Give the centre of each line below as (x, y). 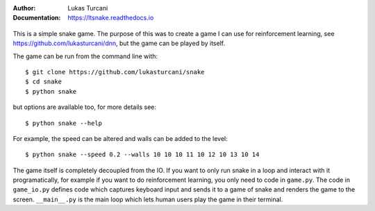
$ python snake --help (64, 123)
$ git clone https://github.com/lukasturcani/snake (115, 72)
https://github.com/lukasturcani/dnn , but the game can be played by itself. (119, 43)
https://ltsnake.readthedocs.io (111, 18)
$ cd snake (44, 82)
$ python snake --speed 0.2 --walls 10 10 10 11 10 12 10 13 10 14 (142, 155)
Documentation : (37, 18)
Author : (24, 8)
